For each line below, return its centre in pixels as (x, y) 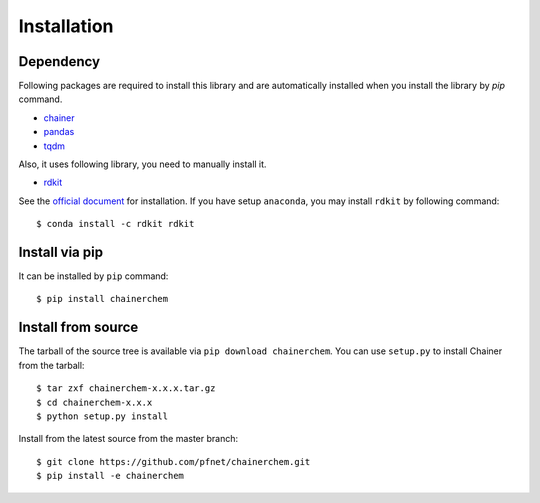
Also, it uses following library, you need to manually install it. (142, 164)
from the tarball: (51, 365)
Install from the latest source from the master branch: (128, 439)
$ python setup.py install (102, 416)
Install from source (78, 327)
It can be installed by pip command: (93, 276)
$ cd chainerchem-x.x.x (94, 402)
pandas (59, 132)
